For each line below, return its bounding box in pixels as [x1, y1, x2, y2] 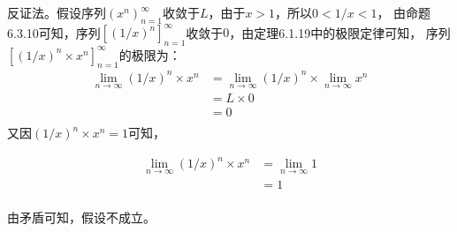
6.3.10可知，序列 [7, 23, 101, 41]
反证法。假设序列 [7, 4, 106, 21]
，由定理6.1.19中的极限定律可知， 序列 [229, 23, 451, 41]
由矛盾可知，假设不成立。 [7, 207, 156, 226]
